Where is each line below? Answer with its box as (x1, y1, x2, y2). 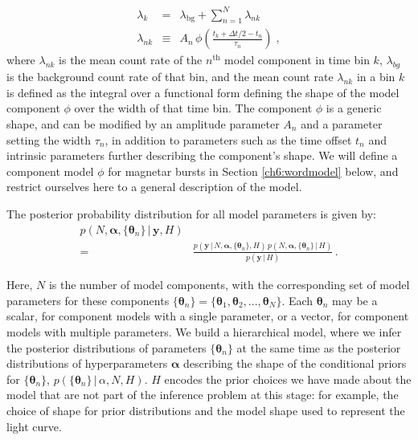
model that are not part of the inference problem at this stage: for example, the (6, 386, 399, 403)
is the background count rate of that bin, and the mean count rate (6, 68, 334, 85)
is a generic (326, 100, 382, 116)
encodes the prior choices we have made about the (164, 370, 412, 387)
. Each (281, 291, 313, 308)
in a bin (356, 68, 395, 85)
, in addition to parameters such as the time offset (104, 131, 352, 148)
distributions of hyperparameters (6, 355, 168, 372)
